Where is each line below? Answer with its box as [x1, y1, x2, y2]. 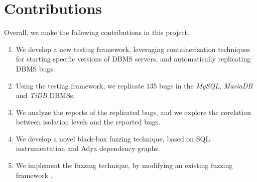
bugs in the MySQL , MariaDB [159, 80, 253, 90]
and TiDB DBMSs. [16, 90, 75, 100]
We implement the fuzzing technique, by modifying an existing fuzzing [16, 160, 233, 170]
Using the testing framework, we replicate [16, 80, 144, 90]
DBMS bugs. [16, 63, 55, 73]
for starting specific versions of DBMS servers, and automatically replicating [16, 53, 251, 64]
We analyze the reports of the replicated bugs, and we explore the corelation [16, 106, 251, 117]
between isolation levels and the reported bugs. [16, 116, 161, 127]
